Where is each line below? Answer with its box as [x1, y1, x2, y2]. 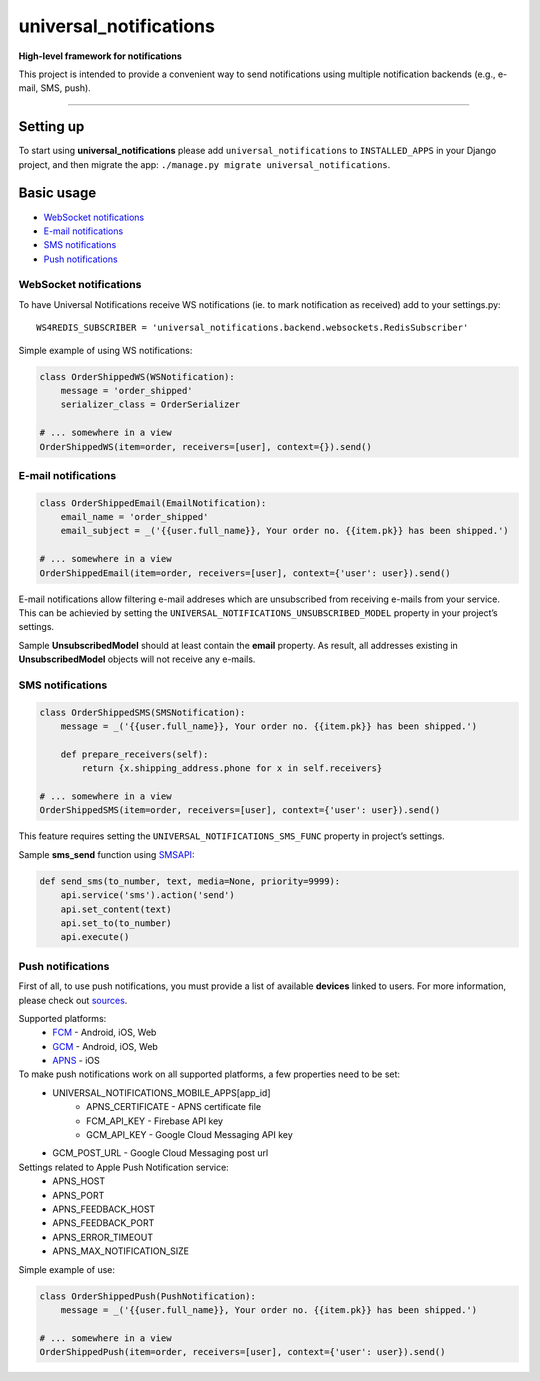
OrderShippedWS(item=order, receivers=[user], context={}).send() [39, 441, 372, 452]
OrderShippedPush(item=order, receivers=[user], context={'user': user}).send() [39, 1346, 446, 1358]
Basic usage [18, 185, 97, 202]
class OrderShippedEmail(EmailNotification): [39, 497, 267, 509]
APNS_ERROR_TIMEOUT [52, 1231, 154, 1243]
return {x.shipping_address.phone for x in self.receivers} [81, 763, 383, 774]
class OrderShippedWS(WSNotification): [39, 371, 235, 382]
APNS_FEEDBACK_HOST [52, 1203, 156, 1215]
